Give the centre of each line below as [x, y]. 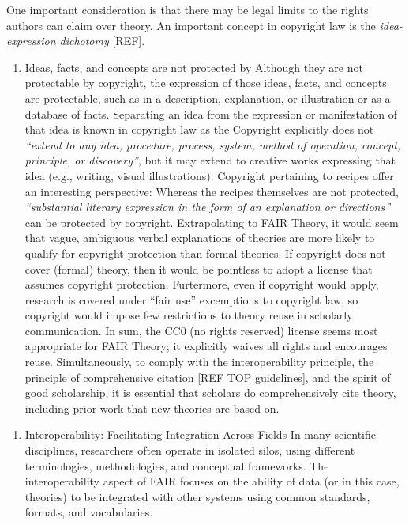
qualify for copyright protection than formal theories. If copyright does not [205, 253]
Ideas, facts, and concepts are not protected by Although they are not [194, 67]
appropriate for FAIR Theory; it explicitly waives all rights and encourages [206, 346]
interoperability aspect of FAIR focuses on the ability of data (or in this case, [212, 481]
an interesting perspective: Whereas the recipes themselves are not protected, [212, 191]
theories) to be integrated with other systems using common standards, [197, 496]
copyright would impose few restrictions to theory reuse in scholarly [189, 315]
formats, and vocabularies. [89, 512]
